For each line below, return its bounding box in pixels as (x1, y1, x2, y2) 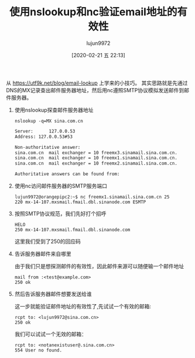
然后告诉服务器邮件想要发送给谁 (14, 290, 92, 298)
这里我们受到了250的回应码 (14, 238, 81, 245)
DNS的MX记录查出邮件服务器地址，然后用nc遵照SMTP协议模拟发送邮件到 (6, 86, 184, 93)
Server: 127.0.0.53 (14, 128, 76, 134)
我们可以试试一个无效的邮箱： (14, 331, 87, 338)
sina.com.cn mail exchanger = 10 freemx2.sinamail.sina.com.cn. (14, 161, 177, 166)
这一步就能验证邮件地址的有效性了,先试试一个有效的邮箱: (14, 303, 151, 310)
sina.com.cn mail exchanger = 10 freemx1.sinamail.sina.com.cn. (14, 155, 177, 161)
